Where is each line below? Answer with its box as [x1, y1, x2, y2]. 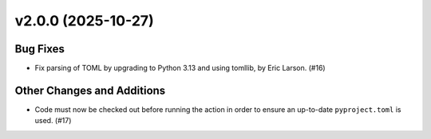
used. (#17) [34, 116, 72, 125]
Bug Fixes [14, 42, 65, 56]
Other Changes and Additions [14, 83, 166, 97]
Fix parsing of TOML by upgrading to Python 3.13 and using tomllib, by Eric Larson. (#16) [34, 64, 326, 73]
